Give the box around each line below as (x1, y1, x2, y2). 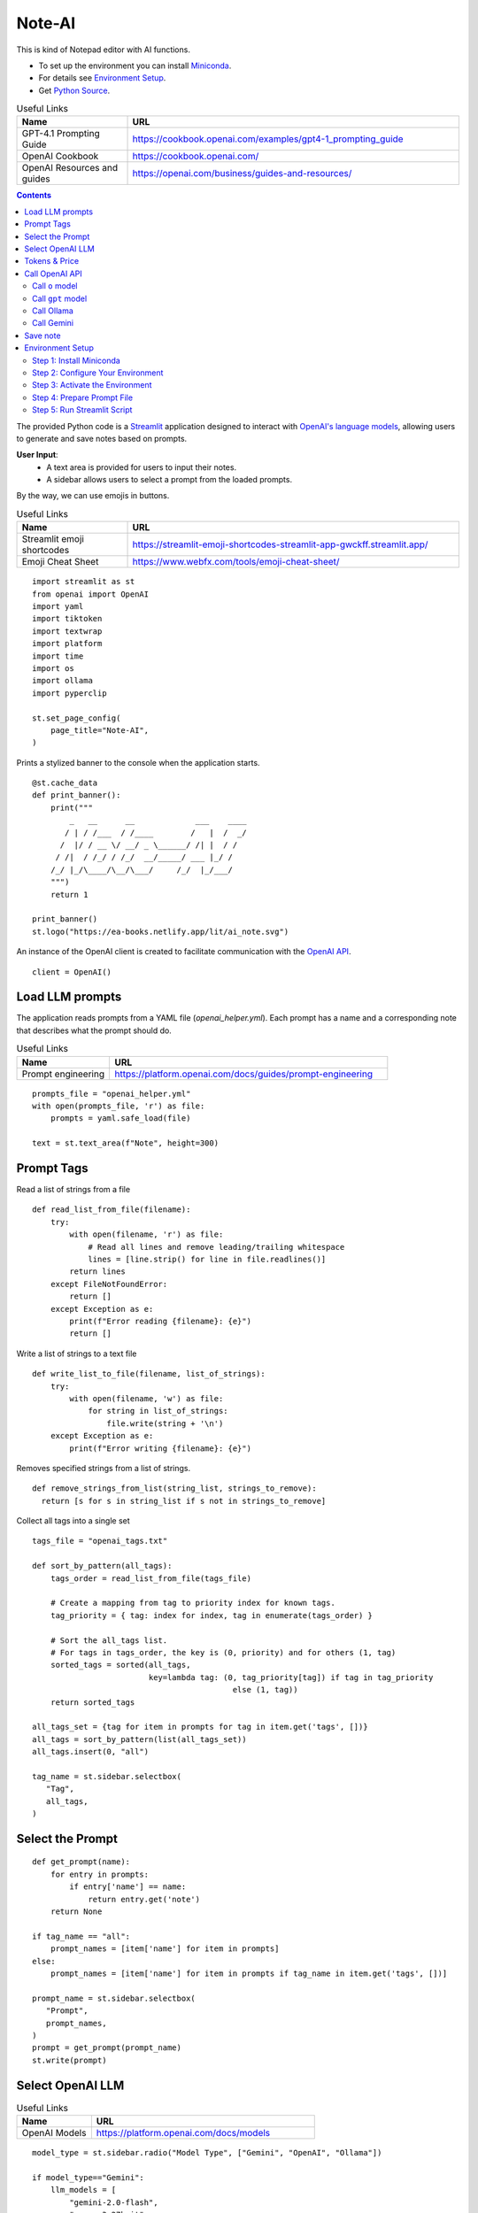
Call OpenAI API (24, 268, 83, 279)
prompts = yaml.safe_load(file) (50, 1114, 191, 1123)
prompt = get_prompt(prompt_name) (32, 2043, 181, 2053)
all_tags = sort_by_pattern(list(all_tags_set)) (32, 1734, 247, 1744)
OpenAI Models (21, 2127, 87, 2139)
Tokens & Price (24, 256, 80, 266)
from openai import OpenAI (32, 589, 150, 599)
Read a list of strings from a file (16, 1184, 131, 1195)
